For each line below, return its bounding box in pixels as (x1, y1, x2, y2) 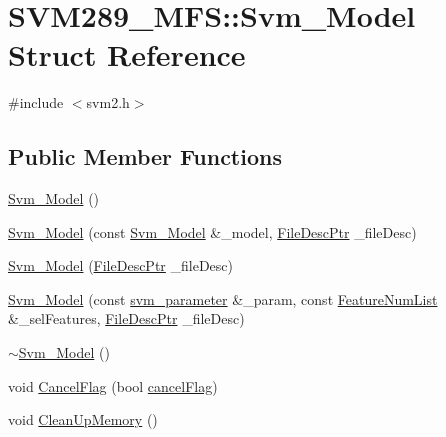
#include (8, 92, 64, 113)
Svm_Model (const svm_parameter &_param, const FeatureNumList (8, 288, 438, 309)
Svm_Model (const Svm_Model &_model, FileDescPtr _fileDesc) (8, 221, 417, 242)
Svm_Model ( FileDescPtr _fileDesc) (8, 255, 233, 276)
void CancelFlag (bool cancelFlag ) (8, 375, 218, 396)
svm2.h (86, 92, 130, 113)
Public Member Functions (8, 141, 282, 172)
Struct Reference (8, 34, 246, 75)
